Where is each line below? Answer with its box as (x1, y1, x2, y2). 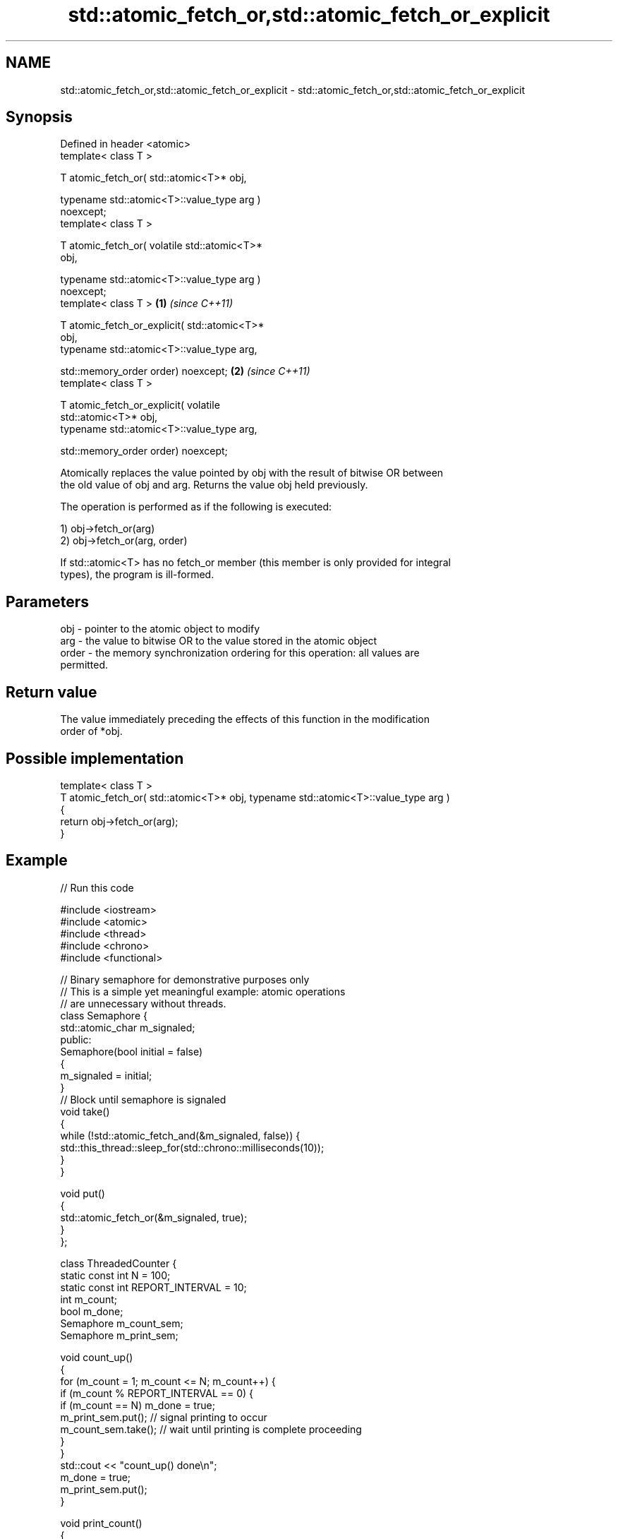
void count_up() (60, 1351, 133, 1363)
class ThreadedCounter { (60, 1257, 177, 1269)
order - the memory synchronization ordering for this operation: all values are (60, 647, 420, 659)
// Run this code (60, 881, 134, 894)
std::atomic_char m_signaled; (60, 1021, 195, 1034)
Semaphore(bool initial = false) (60, 1045, 203, 1058)
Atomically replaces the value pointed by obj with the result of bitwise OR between (60, 467, 444, 479)
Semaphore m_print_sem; (60, 1329, 178, 1341)
